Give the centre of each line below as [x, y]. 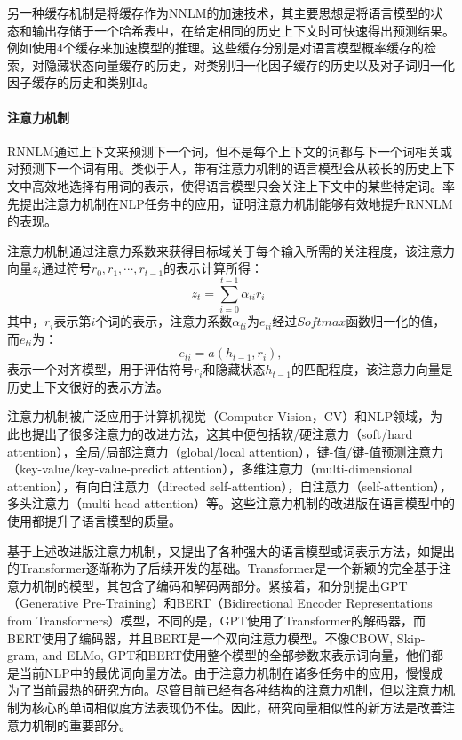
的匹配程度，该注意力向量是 [372, 369]
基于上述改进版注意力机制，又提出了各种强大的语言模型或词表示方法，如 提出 [231, 550]
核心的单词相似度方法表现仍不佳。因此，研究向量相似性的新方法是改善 [237, 707]
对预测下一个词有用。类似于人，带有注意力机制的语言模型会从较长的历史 [219, 168]
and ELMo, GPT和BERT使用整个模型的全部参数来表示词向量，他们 [236, 655]
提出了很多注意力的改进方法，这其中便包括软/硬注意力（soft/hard [222, 434]
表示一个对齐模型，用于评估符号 [100, 369]
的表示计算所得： [214, 268]
